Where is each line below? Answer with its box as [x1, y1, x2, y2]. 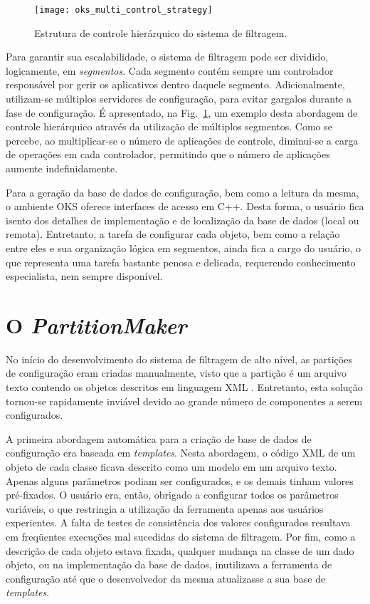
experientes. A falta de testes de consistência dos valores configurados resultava [6, 515, 351, 530]
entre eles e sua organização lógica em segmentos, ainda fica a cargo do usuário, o [6, 240, 361, 255]
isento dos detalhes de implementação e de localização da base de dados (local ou [6, 212, 359, 227]
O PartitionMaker [6, 310, 187, 340]
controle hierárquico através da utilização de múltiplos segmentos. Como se [6, 119, 332, 134]
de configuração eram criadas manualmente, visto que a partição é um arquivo [6, 365, 347, 380]
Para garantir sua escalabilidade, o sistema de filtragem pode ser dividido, [6, 49, 329, 64]
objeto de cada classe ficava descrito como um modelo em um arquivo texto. [6, 459, 337, 474]
